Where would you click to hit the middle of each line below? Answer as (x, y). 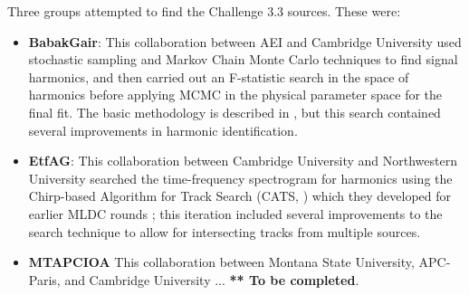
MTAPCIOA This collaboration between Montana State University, (221, 262)
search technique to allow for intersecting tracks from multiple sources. (225, 231)
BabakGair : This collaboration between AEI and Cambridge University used (245, 41)
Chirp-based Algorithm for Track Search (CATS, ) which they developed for (240, 196)
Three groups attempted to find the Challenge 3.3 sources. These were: (204, 11)
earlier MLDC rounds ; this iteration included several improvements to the (235, 213)
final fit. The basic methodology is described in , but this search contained (234, 112)
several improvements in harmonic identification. (163, 130)
